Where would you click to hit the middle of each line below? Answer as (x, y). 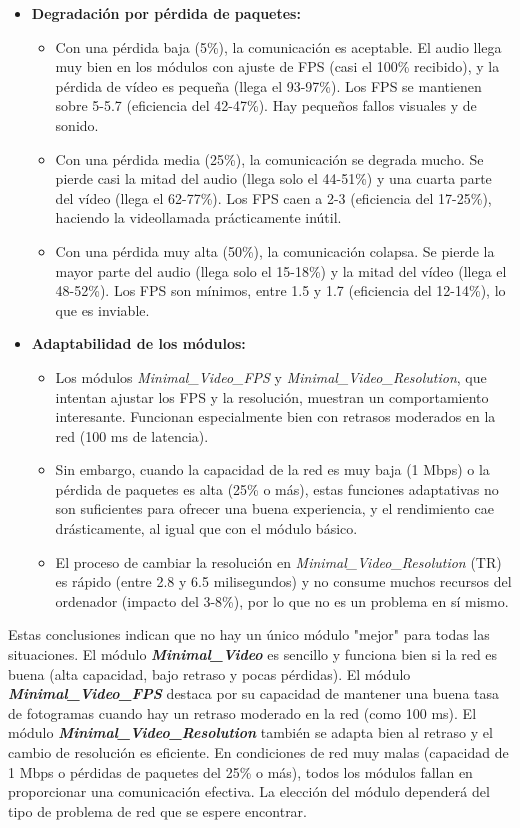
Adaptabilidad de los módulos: (138, 343)
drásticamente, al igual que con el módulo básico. (206, 528)
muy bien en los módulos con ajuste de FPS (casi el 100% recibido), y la (277, 66)
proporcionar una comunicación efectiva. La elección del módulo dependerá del (249, 791)
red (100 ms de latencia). (132, 435)
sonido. (77, 124)
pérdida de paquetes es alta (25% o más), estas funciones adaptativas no (277, 488)
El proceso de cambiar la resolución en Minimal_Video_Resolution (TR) (278, 561)
